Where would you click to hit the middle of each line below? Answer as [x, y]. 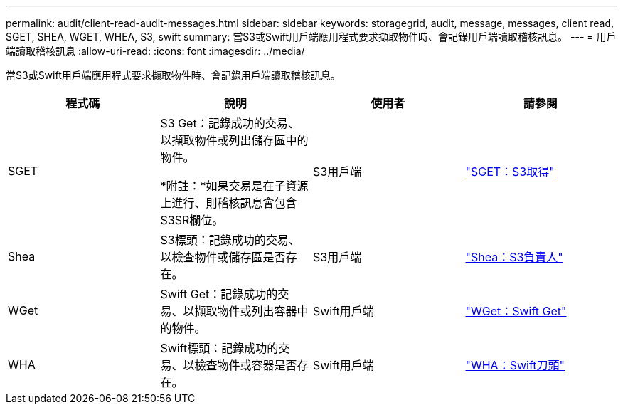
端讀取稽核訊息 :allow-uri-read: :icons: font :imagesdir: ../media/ [155, 51]
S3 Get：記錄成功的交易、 [230, 123]
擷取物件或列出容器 [246, 311]
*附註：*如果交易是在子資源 [234, 186]
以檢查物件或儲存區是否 [223, 257]
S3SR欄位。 [192, 220]
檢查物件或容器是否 [246, 365]
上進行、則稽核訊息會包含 [229, 203]
